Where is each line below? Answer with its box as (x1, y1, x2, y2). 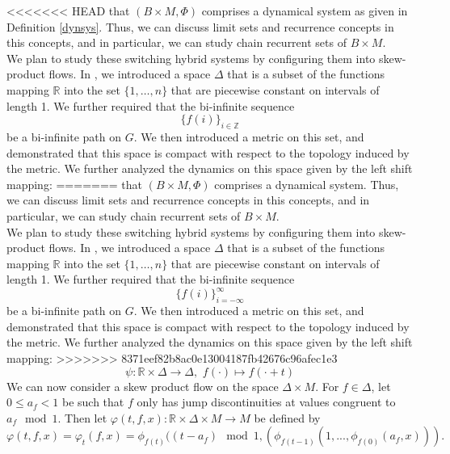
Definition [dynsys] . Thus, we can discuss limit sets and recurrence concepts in (6, 18, 394, 35)
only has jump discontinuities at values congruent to (137, 393, 396, 410)
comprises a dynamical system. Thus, (214, 175, 399, 192)
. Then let (57, 409, 107, 426)
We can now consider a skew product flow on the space (6, 377, 279, 394)
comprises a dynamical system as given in (201, 2, 408, 19)
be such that (61, 393, 124, 410)
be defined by (254, 409, 321, 426)
